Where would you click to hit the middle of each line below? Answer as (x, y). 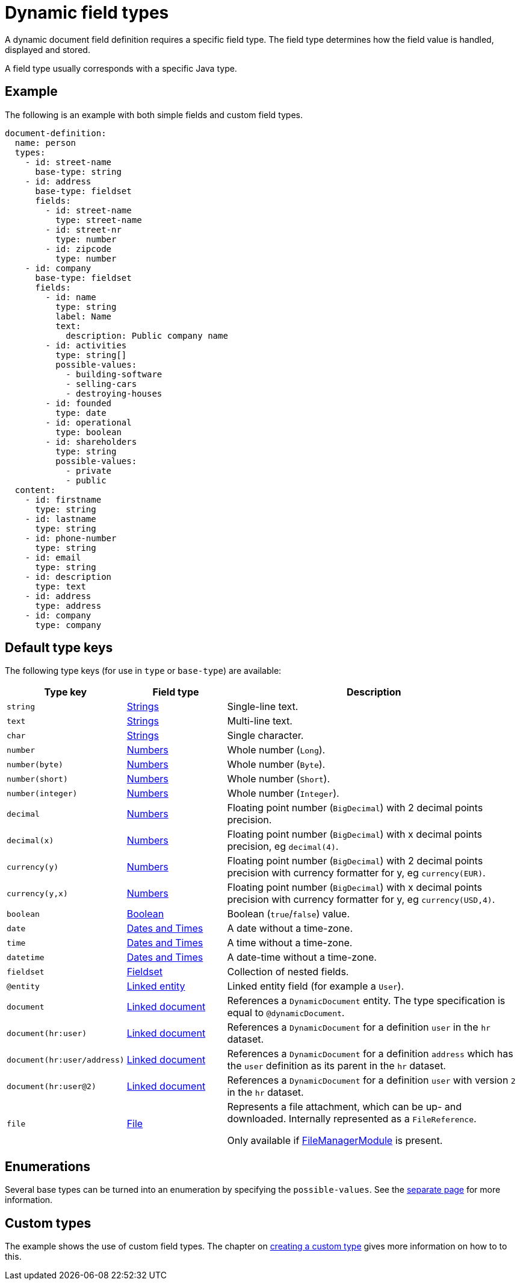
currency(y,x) (37, 893)
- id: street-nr (83, 229)
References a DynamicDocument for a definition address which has (370, 1054)
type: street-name (99, 220)
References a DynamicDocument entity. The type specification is (366, 1001)
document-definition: (56, 133)
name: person (45, 143)
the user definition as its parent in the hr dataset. (336, 1066)
